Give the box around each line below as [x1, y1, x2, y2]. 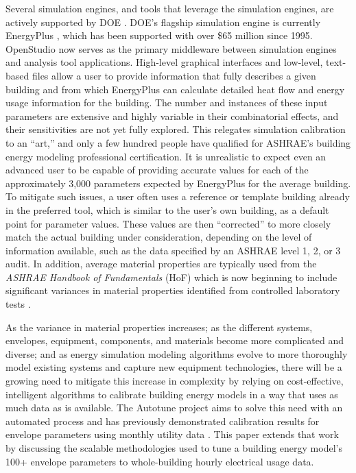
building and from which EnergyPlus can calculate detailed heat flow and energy [5, 82, 345, 96]
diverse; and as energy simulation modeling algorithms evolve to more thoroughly [5, 346, 348, 361]
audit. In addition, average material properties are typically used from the [5, 256, 317, 271]
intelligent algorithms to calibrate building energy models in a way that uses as [5, 387, 338, 401]
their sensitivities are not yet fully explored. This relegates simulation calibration [5, 122, 346, 136]
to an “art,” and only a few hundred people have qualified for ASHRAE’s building [5, 135, 351, 149]
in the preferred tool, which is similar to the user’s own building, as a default [5, 202, 329, 217]
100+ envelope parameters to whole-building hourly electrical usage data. [5, 454, 314, 468]
